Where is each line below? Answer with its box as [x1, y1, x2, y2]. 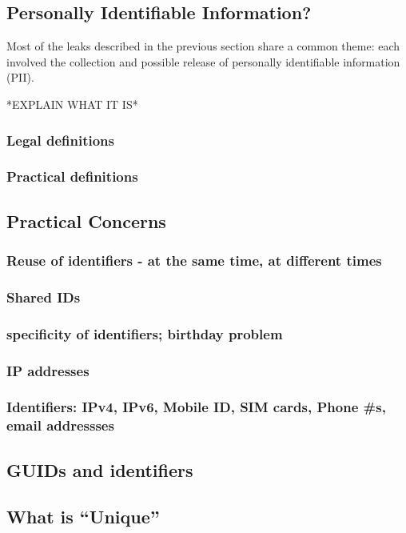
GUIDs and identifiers [6, 457, 193, 482]
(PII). [6, 69, 34, 86]
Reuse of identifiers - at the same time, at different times [6, 250, 382, 270]
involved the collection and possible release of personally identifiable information [6, 53, 400, 70]
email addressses [6, 415, 114, 435]
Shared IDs [6, 287, 81, 307]
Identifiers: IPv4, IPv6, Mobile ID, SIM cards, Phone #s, [6, 397, 386, 417]
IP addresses [6, 360, 90, 380]
